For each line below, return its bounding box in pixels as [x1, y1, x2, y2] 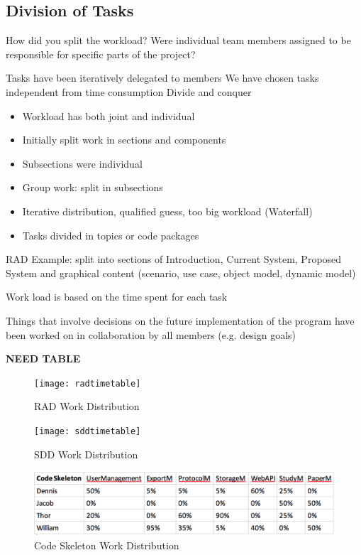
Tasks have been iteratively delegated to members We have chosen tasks [6, 70, 319, 85]
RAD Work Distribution [34, 399, 140, 414]
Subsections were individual [22, 156, 143, 171]
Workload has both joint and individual [22, 108, 195, 123]
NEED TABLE [6, 351, 81, 366]
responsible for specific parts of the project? [6, 46, 196, 61]
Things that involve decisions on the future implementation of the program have [6, 313, 355, 328]
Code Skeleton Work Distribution [34, 538, 179, 553]
